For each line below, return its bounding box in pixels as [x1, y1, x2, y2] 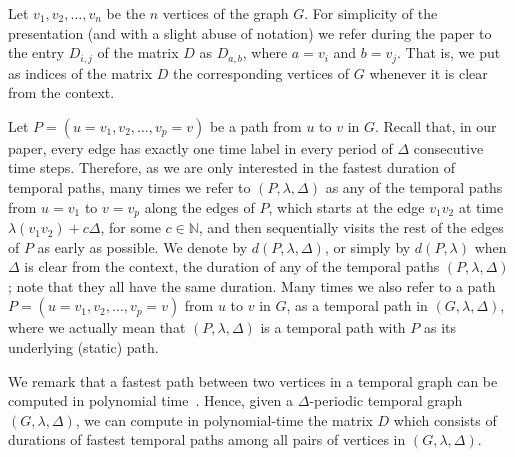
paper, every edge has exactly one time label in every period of [8, 137, 393, 158]
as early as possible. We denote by [37, 236, 248, 257]
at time [458, 196, 504, 217]
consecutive [413, 137, 484, 158]
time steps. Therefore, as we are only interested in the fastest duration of [8, 157, 456, 178]
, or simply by [324, 236, 411, 257]
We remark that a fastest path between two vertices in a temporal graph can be [8, 370, 498, 391]
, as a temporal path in [286, 295, 428, 316]
